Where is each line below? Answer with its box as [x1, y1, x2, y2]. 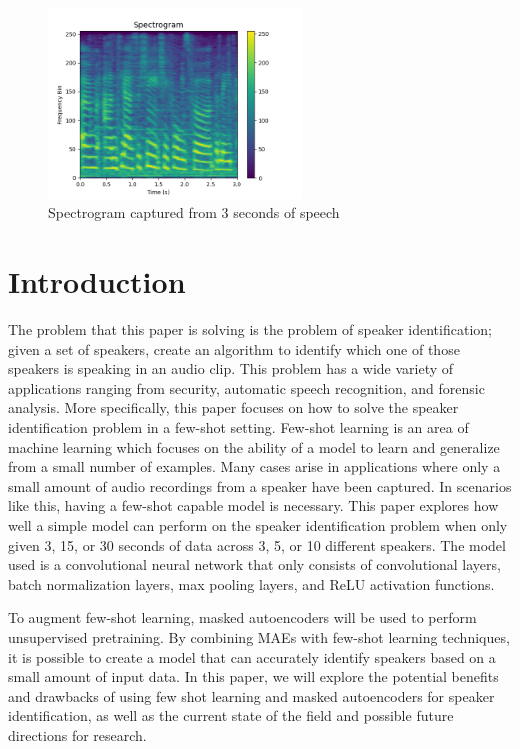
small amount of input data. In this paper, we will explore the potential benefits [8, 666, 499, 687]
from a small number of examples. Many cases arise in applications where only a [8, 456, 501, 477]
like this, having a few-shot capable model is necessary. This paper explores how [8, 495, 499, 516]
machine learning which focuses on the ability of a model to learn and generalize [8, 436, 500, 457]
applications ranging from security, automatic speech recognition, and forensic [8, 377, 485, 398]
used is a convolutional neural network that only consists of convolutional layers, [8, 554, 501, 575]
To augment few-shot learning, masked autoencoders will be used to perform [8, 607, 477, 628]
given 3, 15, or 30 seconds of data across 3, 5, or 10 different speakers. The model [8, 534, 506, 555]
